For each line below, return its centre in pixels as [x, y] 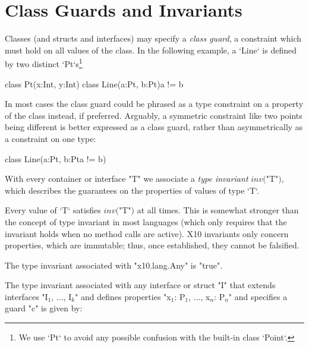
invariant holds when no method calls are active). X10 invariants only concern [147, 233]
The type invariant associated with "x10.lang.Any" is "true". [114, 265]
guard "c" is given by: [44, 308]
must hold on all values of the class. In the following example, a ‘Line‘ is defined [151, 50]
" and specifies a [258, 296]
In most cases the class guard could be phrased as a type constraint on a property [154, 104]
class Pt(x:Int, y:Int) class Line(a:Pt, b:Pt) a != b [94, 83]
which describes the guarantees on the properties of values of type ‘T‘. [132, 190]
